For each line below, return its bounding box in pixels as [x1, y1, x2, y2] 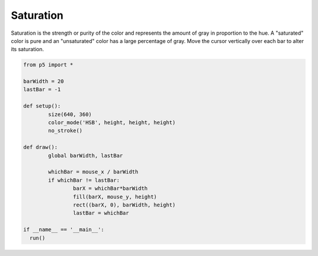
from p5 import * [23, 62, 74, 68]
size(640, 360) [48, 111, 92, 118]
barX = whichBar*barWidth [72, 185, 148, 192]
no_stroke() [48, 127, 82, 134]
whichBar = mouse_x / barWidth [48, 168, 138, 175]
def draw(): [23, 144, 58, 151]
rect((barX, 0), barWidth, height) [72, 201, 176, 208]
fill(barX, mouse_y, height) [72, 193, 157, 200]
